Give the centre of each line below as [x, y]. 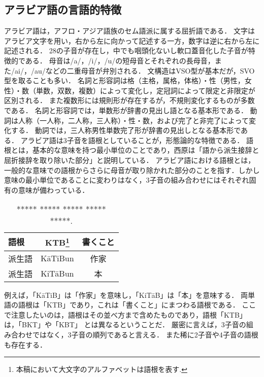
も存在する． [25, 344]
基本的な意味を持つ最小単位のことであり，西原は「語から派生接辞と [146, 150]
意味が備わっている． [54, 190]
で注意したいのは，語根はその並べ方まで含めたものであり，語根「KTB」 [125, 314]
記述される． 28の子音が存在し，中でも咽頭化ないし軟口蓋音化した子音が [126, 50]
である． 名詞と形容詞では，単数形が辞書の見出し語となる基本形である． [126, 110]
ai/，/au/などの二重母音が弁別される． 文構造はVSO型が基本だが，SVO [135, 70]
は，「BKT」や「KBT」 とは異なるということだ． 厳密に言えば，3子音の [125, 324]
